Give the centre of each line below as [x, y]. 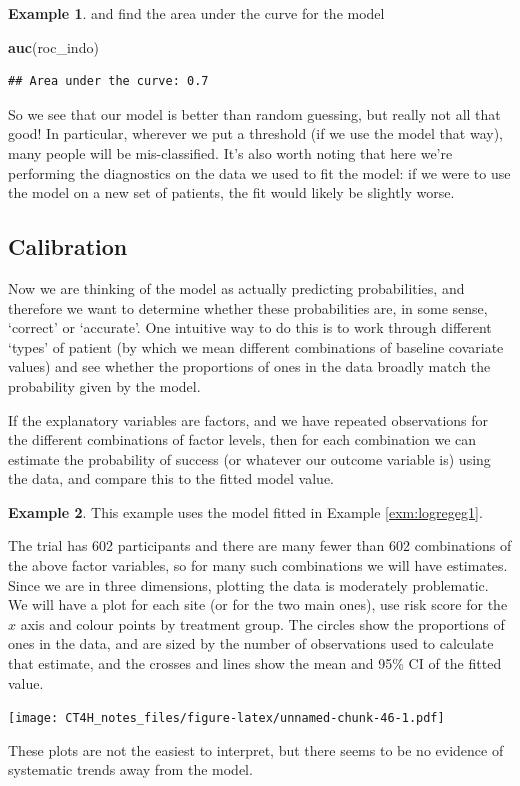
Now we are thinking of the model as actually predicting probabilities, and [236, 287]
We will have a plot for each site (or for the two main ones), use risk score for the [258, 604]
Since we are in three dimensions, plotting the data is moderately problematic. [248, 584]
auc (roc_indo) [53, 46]
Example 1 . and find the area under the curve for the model [196, 13]
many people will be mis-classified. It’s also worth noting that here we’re [230, 152]
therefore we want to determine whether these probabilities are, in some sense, [248, 307]
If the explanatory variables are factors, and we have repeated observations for [248, 419]
